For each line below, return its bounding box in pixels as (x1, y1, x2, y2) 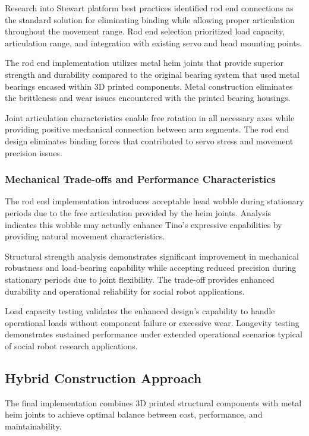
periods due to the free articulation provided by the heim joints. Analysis (5, 206, 272, 219)
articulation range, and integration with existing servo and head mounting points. (5, 36, 302, 49)
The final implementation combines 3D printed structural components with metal (5, 396, 302, 409)
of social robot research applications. (5, 339, 138, 352)
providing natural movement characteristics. (5, 230, 165, 242)
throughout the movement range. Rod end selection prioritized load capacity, (5, 25, 285, 37)
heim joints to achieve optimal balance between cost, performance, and (5, 408, 263, 421)
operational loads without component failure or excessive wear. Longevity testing (5, 316, 299, 328)
